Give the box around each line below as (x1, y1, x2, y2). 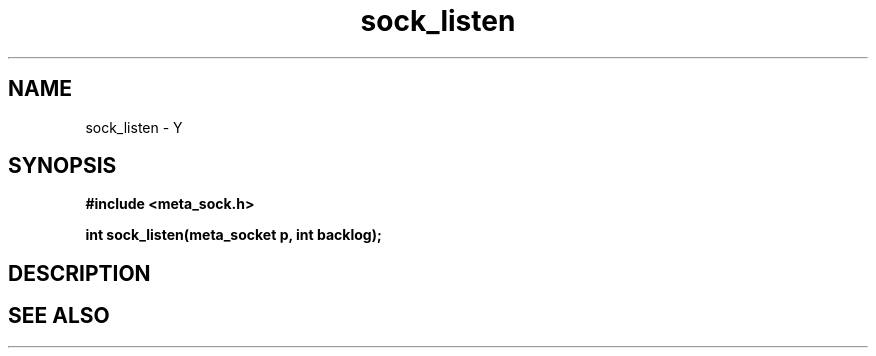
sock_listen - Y (85, 118, 183, 136)
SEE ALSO (8, 303, 110, 329)
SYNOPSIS (8, 153, 117, 179)
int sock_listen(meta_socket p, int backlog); (85, 226, 382, 244)
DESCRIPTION (8, 260, 151, 286)
